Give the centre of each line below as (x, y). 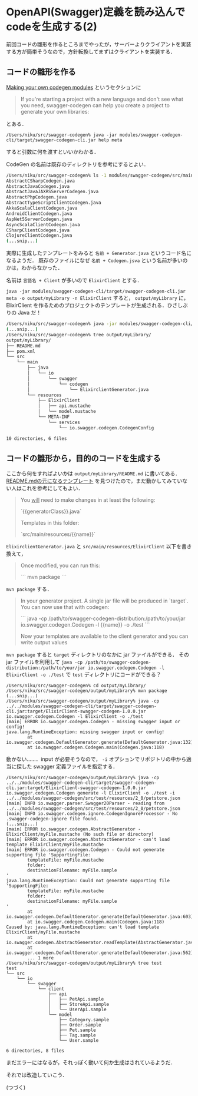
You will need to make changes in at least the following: (88, 500)
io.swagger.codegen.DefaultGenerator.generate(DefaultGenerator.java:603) (100, 917)
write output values (44, 643)
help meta (110, 140)
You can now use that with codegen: (65, 607)
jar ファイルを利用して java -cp (44, 662)
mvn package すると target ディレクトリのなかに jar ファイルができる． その (98, 655)
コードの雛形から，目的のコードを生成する (83, 458)
